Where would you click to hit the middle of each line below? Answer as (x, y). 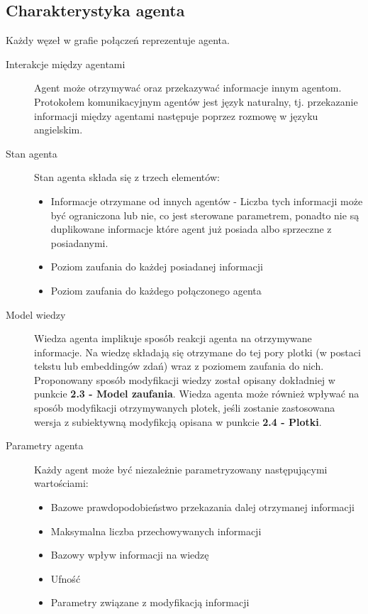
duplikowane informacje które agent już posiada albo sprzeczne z (191, 229)
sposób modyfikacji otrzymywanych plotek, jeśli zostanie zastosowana (185, 408)
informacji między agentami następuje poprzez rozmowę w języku (176, 115)
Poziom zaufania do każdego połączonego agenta (156, 290)
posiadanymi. (79, 242)
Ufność (66, 578)
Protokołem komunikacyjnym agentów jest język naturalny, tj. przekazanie (196, 101)
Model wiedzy (36, 314)
